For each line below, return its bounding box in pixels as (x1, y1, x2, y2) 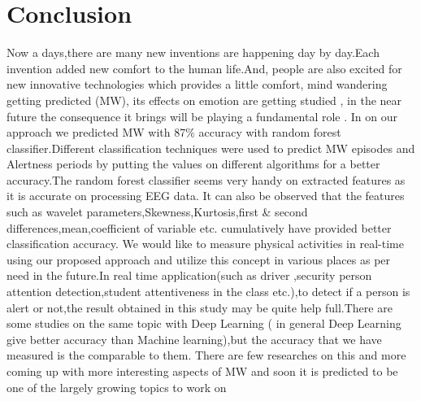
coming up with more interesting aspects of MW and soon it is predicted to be (7, 363, 398, 379)
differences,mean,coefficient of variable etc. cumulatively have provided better (7, 219, 392, 236)
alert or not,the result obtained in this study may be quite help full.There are (7, 299, 393, 316)
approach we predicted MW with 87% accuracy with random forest (7, 124, 341, 141)
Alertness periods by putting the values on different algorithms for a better (7, 155, 380, 172)
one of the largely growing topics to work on (7, 378, 227, 395)
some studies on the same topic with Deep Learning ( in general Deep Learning (7, 315, 401, 332)
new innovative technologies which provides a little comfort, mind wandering (7, 76, 388, 93)
